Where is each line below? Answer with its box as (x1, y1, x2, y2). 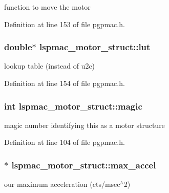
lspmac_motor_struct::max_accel (11, 158, 156, 171)
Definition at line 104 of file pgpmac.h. (4, 137, 125, 147)
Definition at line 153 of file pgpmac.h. (4, 18, 125, 29)
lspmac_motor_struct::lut (39, 40, 151, 53)
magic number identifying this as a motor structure (4, 119, 165, 130)
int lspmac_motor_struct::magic (4, 99, 142, 112)
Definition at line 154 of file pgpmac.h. (4, 78, 125, 88)
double (4, 40, 32, 53)
